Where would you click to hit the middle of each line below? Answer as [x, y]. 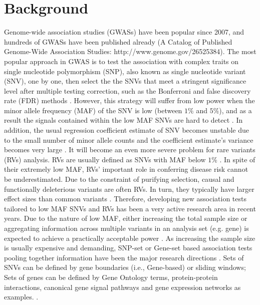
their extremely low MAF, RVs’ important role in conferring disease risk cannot [126, 169]
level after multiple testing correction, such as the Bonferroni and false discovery [127, 90]
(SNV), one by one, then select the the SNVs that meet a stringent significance [125, 81]
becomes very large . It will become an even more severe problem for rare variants [130, 149]
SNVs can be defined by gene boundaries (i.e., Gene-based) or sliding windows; [125, 267]
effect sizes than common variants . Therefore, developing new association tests [125, 199]
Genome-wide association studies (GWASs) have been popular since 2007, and [124, 32]
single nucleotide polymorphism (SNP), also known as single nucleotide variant [125, 71]
